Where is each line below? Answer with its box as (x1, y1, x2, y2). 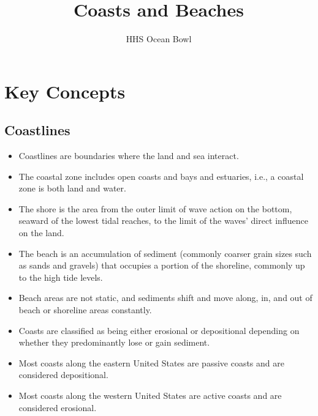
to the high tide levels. (18, 270, 103, 283)
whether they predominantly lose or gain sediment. (18, 336, 210, 349)
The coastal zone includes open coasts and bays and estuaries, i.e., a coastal (18, 169, 304, 182)
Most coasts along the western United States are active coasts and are (18, 389, 282, 402)
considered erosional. (18, 401, 97, 414)
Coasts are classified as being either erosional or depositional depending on (18, 324, 300, 336)
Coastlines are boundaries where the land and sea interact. (18, 149, 239, 162)
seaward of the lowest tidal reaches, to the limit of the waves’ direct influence (18, 214, 308, 227)
